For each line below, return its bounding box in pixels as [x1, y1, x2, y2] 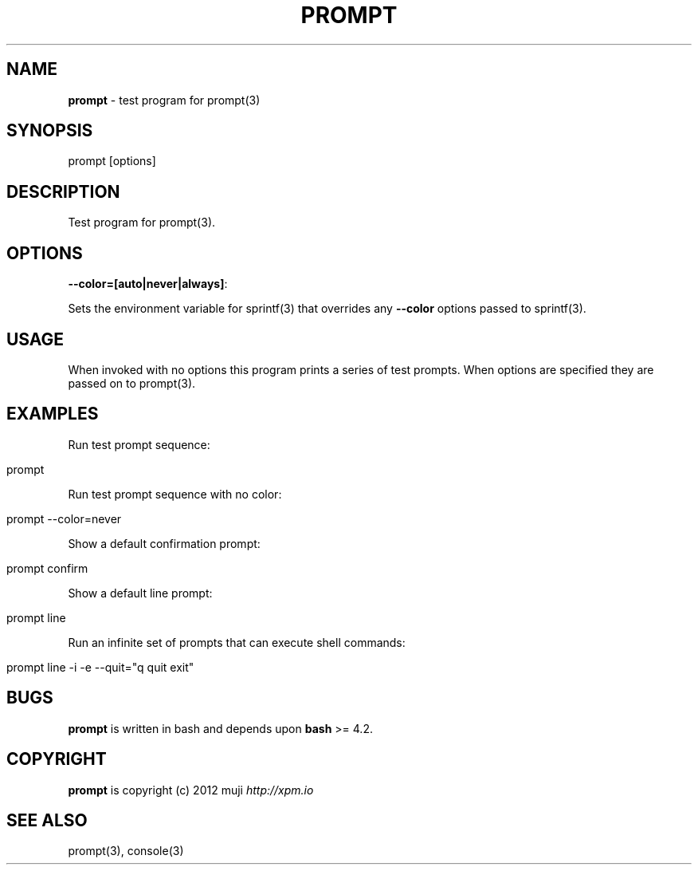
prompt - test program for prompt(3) [68, 93, 261, 107]
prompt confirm [6, 561, 88, 575]
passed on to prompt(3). [68, 376, 196, 390]
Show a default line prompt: [68, 585, 213, 600]
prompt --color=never [6, 511, 122, 526]
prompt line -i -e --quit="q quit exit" [6, 660, 194, 674]
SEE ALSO [6, 810, 88, 830]
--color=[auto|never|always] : [68, 277, 228, 291]
